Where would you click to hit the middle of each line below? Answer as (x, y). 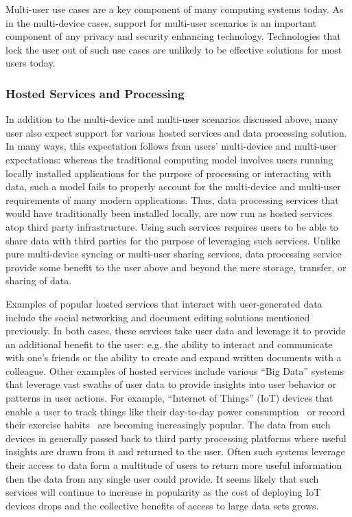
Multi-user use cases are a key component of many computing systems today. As (175, 9)
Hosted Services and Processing (95, 93)
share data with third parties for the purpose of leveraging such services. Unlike (173, 240)
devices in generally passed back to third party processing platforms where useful (176, 438)
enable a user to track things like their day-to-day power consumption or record (175, 411)
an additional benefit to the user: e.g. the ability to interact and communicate (169, 344)
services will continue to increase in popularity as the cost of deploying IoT (163, 492)
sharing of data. (39, 280)
